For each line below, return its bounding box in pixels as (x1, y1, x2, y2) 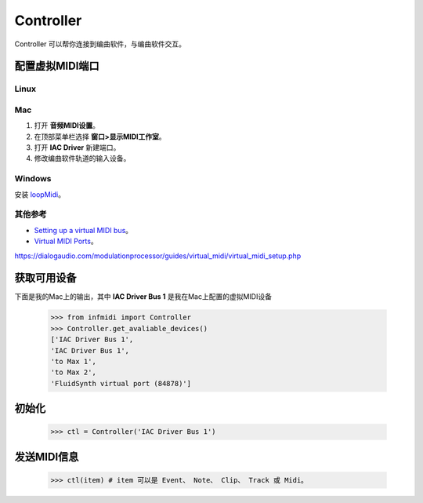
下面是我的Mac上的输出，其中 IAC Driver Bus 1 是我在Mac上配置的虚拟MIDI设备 (14, 292, 272, 301)
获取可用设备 (14, 272, 77, 285)
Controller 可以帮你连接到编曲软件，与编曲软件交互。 (14, 39, 186, 49)
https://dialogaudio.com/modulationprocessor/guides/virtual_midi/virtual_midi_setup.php (14, 251, 302, 261)
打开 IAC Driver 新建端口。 (34, 143, 121, 152)
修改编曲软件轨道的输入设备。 (34, 154, 131, 163)
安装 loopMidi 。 (14, 189, 66, 199)
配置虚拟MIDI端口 (14, 60, 99, 73)
